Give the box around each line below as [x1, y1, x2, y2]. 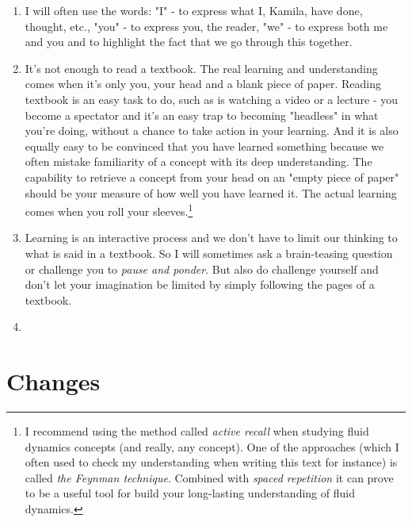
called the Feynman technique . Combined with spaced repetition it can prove [25, 469, 394, 486]
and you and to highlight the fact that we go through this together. [25, 33, 353, 50]
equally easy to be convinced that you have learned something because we [25, 137, 384, 154]
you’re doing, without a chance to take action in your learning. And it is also [25, 122, 399, 139]
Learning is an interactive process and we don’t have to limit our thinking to [25, 229, 398, 246]
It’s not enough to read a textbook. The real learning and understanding [25, 59, 378, 76]
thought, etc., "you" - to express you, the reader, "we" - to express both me [25, 17, 388, 34]
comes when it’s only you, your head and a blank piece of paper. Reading [25, 75, 382, 92]
